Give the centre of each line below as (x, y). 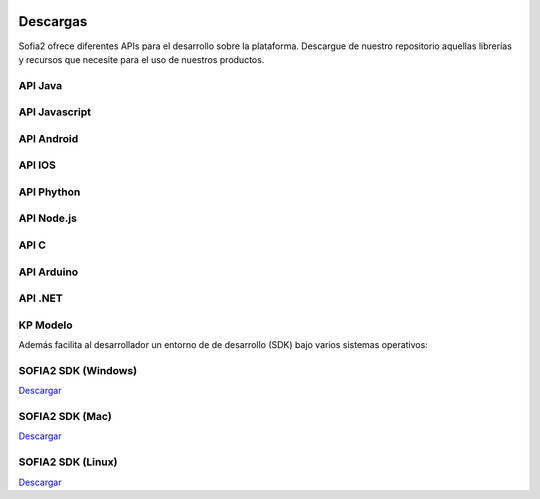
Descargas (53, 21)
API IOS (37, 165)
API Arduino (48, 272)
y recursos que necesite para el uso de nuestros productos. (141, 59)
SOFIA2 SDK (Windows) (78, 370)
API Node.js (47, 218)
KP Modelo (46, 325)
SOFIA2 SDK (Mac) (65, 417)
